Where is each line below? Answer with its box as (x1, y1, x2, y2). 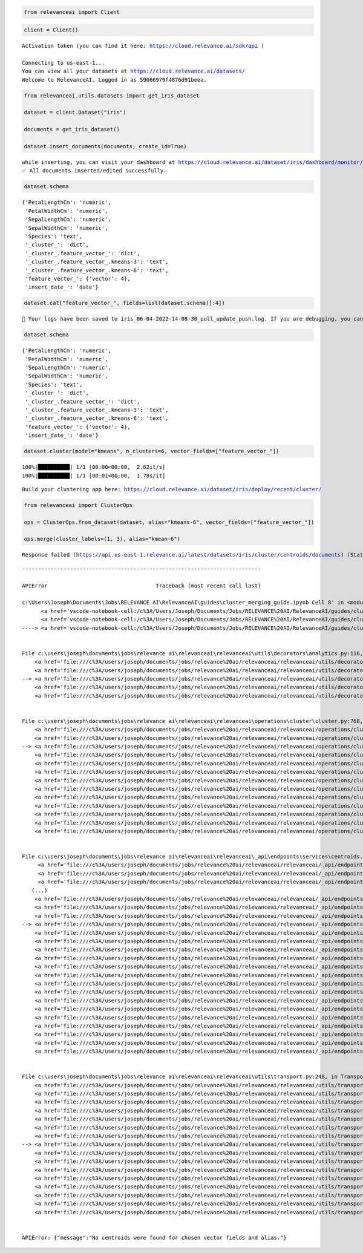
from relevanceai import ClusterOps (24, 502, 133, 508)
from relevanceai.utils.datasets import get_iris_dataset (24, 92, 200, 99)
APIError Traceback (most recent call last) (22, 582, 261, 589)
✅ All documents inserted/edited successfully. (22, 167, 167, 174)
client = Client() (24, 27, 79, 33)
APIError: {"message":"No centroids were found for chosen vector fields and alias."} (22, 1234, 287, 1241)
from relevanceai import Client (24, 8, 120, 15)
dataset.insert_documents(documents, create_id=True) (24, 143, 187, 150)
